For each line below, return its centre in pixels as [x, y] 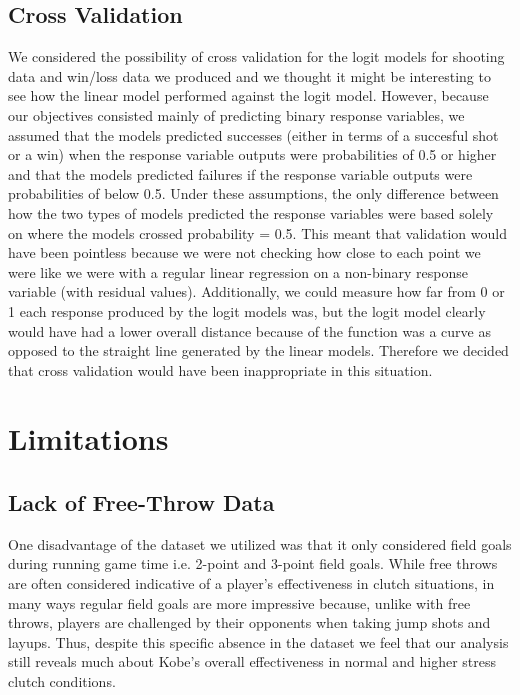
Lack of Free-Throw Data [141, 502]
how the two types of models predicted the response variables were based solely [251, 212]
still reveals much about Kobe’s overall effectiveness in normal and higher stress [252, 661]
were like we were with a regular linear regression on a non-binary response [238, 271]
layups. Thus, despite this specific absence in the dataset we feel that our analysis [258, 641]
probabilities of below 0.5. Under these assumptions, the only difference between [253, 193]
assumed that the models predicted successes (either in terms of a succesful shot [253, 134]
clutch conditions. [62, 681]
